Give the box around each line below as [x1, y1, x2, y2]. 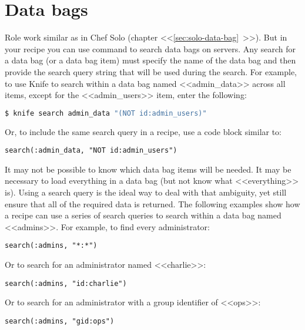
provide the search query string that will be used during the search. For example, [5, 65, 297, 78]
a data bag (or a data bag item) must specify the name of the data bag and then [5, 54, 296, 66]
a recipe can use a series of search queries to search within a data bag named [5, 209, 281, 221]
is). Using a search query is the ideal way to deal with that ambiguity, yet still [5, 186, 287, 198]
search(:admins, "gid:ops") [5, 316, 115, 325]
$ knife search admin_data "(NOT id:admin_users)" [5, 109, 207, 117]
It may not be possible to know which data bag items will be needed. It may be [5, 163, 291, 175]
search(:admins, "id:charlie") [5, 279, 127, 288]
